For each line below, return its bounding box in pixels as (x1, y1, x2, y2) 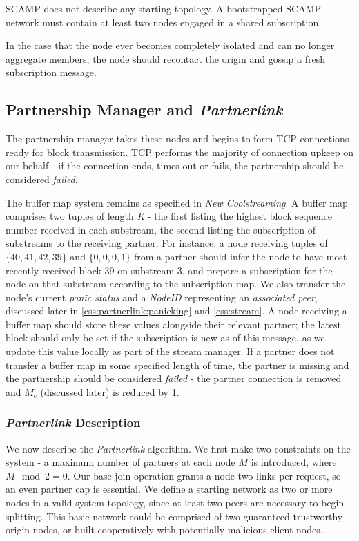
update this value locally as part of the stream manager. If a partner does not (6, 344, 335, 359)
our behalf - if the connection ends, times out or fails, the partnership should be (6, 158, 344, 173)
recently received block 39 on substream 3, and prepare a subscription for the (6, 263, 333, 277)
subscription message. (6, 65, 97, 79)
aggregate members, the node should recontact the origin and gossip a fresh (6, 51, 325, 66)
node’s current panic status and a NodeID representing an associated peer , (6, 290, 318, 304)
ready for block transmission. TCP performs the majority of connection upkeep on (6, 144, 353, 159)
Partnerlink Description (6, 414, 141, 431)
